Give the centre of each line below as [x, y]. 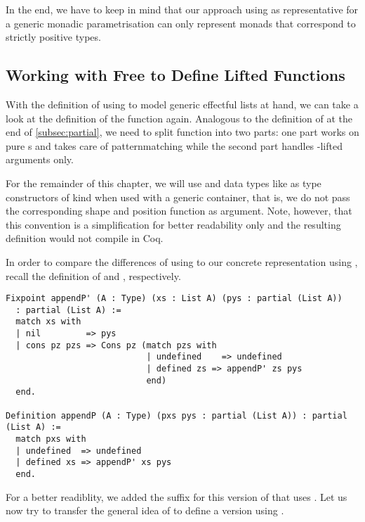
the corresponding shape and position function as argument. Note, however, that [179, 211]
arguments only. [40, 159]
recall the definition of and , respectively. [93, 275]
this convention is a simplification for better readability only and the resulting [173, 224]
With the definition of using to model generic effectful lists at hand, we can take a [182, 104]
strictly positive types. [53, 37]
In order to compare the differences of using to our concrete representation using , [182, 261]
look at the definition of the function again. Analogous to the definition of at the [179, 118]
